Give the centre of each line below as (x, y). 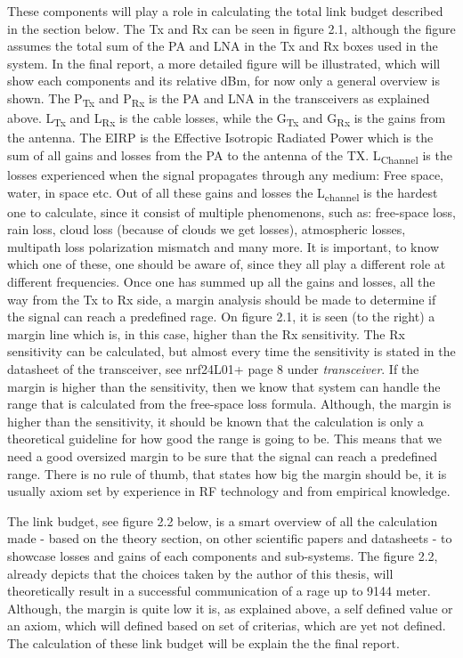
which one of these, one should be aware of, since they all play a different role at (227, 264)
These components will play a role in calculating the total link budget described (225, 11)
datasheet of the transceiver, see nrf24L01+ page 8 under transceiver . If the (213, 369)
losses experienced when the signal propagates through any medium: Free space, (226, 174)
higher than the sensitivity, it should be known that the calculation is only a (215, 421)
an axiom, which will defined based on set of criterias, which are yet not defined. (227, 626)
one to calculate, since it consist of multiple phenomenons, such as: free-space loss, (231, 211)
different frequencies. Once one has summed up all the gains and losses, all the (221, 282)
